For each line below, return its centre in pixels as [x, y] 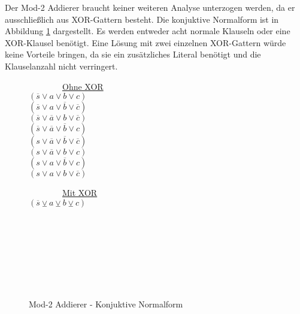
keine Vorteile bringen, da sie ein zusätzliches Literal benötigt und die [133, 54]
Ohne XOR [83, 86]
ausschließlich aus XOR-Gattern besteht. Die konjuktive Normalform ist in [142, 19]
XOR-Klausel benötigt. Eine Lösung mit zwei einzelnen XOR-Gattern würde [146, 42]
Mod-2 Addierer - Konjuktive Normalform [106, 304]
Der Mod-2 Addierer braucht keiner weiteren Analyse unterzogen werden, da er [150, 7]
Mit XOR [80, 193]
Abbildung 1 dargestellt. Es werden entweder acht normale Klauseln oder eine [148, 31]
